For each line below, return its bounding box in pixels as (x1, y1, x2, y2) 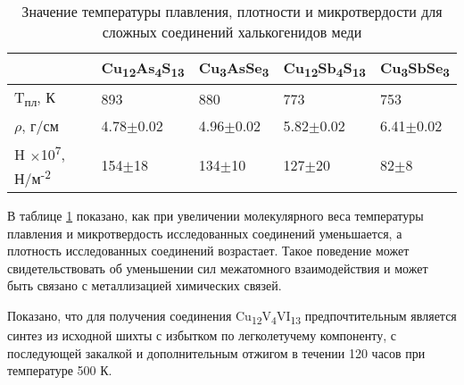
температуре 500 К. (7, 361, 112, 380)
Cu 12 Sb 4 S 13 (283, 57, 367, 81)
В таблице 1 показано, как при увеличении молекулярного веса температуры (7, 206, 424, 225)
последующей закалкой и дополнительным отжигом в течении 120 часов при (7, 343, 426, 362)
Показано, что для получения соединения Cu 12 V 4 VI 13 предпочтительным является (7, 306, 457, 327)
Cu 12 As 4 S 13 (101, 57, 185, 81)
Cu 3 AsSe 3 (198, 57, 269, 81)
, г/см (21, 115, 59, 137)
